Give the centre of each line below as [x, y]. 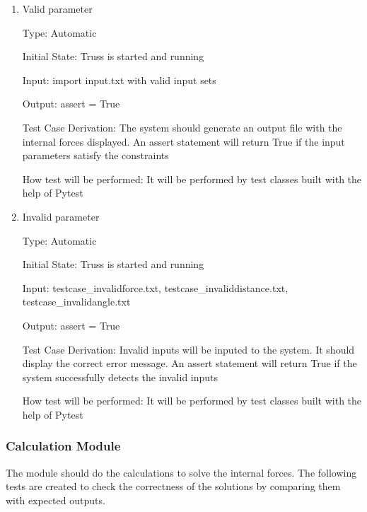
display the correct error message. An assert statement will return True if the [190, 363]
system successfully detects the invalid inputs [120, 377]
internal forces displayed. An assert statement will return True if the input [183, 141]
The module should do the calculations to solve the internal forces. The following [181, 472]
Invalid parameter [61, 216]
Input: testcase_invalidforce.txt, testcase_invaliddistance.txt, [155, 287]
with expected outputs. [56, 500]
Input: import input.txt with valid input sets [119, 80]
